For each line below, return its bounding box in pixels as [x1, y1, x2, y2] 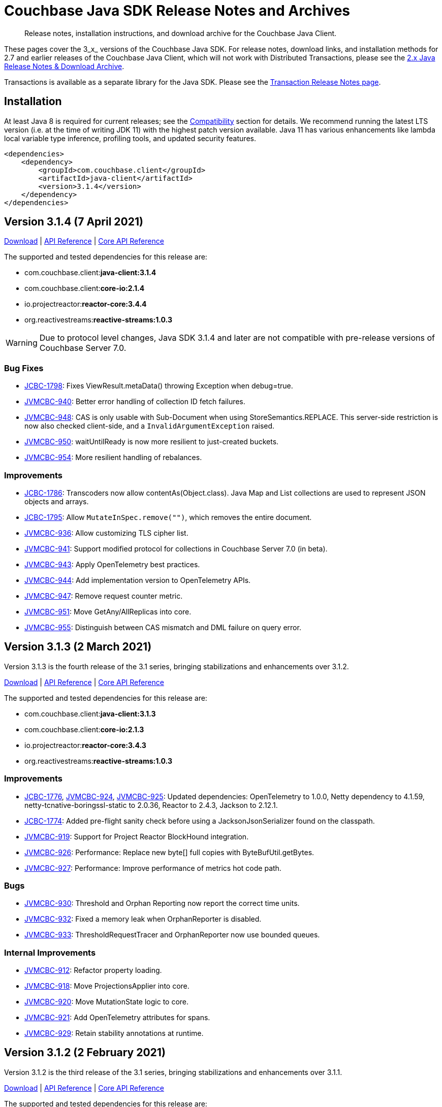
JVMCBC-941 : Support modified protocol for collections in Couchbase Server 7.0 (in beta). [24, 544, 328, 553]
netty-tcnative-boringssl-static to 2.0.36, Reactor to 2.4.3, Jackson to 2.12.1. [24, 800, 278, 809]
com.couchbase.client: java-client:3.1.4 [24, 268, 156, 277]
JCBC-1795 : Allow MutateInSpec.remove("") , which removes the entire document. [24, 512, 312, 522]
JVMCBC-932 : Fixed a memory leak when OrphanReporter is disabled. [24, 915, 262, 924]
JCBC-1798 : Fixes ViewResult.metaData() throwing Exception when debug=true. [24, 381, 293, 390]
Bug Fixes [4, 363, 44, 373]
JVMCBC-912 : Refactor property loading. [24, 966, 162, 975]
